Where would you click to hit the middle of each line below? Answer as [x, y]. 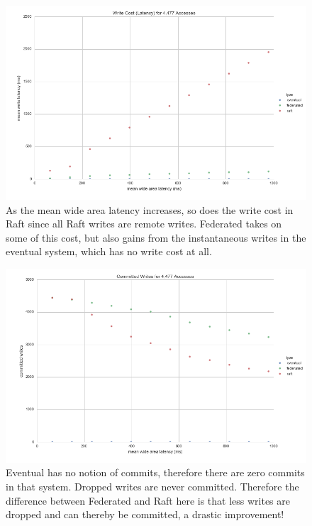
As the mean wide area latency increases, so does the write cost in [150, 209]
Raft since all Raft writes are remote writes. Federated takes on [144, 224]
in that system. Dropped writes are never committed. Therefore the [152, 486]
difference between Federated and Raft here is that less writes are [148, 500]
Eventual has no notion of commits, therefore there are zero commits [155, 472]
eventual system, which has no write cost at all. [109, 251]
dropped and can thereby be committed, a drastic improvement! [145, 514]
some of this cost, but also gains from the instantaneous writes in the [156, 237]
